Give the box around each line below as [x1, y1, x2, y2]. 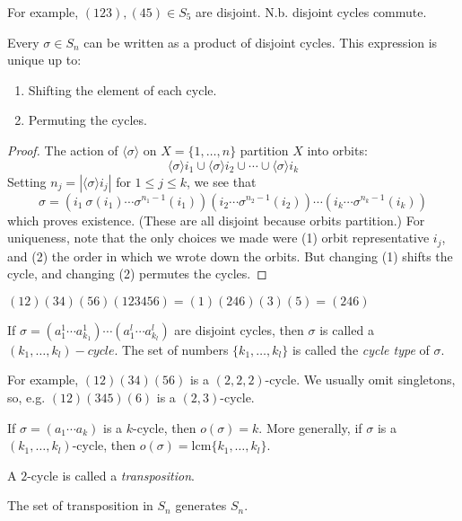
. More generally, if [258, 418, 362, 437]
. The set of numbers [114, 340, 229, 358]
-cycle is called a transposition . [27, 465, 195, 484]
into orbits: [307, 140, 368, 159]
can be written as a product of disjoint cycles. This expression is [83, 32, 438, 51]
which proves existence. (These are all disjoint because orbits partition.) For [7, 210, 425, 229]
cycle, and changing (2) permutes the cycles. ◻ [7, 264, 267, 283]
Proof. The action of [7, 140, 118, 159]
